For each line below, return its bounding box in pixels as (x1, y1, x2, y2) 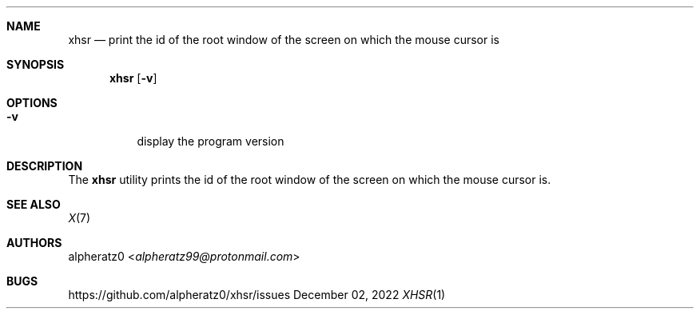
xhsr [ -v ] (109, 71, 157, 85)
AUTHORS (6, 236, 62, 249)
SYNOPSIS (6, 58, 65, 71)
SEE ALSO (6, 197, 61, 211)
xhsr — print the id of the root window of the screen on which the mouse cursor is (68, 33, 499, 46)
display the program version (137, 134, 284, 148)
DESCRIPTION (6, 159, 83, 173)
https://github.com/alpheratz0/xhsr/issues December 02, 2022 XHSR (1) (68, 288, 446, 301)
